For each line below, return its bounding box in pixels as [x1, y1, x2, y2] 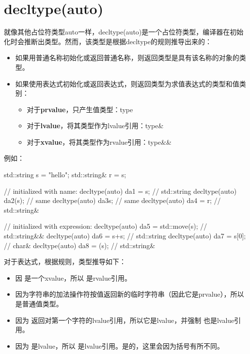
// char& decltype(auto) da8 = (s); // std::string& [4, 240, 156, 250]
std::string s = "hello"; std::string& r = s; [4, 169, 126, 180]
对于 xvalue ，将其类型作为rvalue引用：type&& [27, 136, 172, 147]
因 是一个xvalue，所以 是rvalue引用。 [15, 272, 131, 283]
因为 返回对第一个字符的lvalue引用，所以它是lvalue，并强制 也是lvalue [15, 315, 234, 325]
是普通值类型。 [15, 299, 63, 308]
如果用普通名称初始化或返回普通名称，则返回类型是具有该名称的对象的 [15, 52, 239, 63]
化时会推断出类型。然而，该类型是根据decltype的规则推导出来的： [4, 36, 212, 46]
